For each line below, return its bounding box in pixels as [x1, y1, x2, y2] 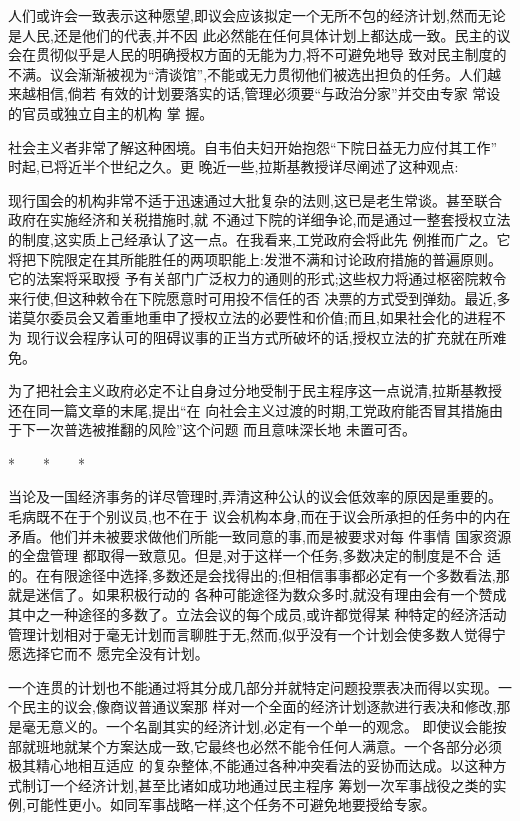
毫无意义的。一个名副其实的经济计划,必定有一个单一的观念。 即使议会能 [21, 716, 493, 736]
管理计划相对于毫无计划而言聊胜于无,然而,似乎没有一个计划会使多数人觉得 [8, 623, 492, 644]
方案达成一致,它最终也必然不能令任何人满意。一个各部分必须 [105, 735, 502, 756]
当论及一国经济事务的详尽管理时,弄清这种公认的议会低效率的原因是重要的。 [8, 486, 502, 507]
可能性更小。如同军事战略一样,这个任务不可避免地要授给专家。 [25, 794, 436, 815]
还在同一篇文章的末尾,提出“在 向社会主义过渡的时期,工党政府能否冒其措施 [8, 399, 490, 420]
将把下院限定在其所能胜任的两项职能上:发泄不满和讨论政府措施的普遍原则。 [8, 248, 502, 269]
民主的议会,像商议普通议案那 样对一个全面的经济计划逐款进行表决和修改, [21, 696, 497, 717]
